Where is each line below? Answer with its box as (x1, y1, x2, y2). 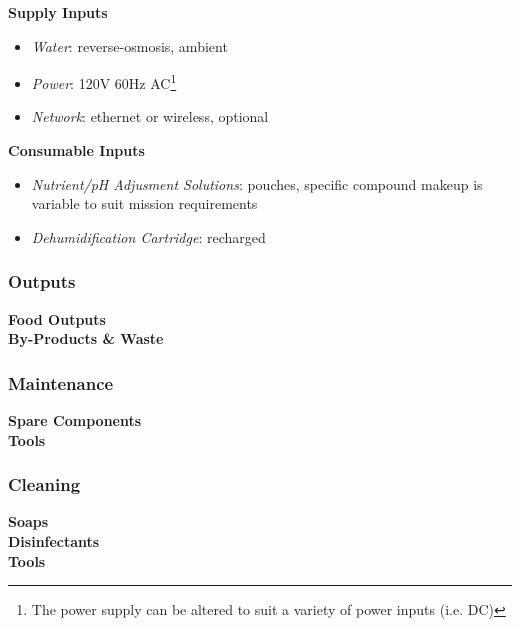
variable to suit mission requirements (31, 193, 258, 214)
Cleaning (8, 472, 81, 497)
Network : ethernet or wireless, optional (31, 106, 269, 127)
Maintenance (8, 370, 114, 395)
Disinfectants (8, 531, 100, 552)
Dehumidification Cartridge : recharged (31, 226, 266, 247)
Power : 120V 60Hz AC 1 (31, 70, 177, 93)
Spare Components (8, 410, 142, 431)
